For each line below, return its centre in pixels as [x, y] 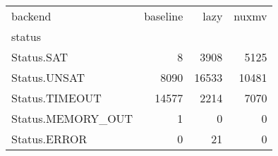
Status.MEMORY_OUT [72, 118]
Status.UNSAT [48, 77]
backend [31, 16]
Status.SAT [40, 57]
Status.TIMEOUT [56, 98]
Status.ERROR [49, 139]
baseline [164, 16]
